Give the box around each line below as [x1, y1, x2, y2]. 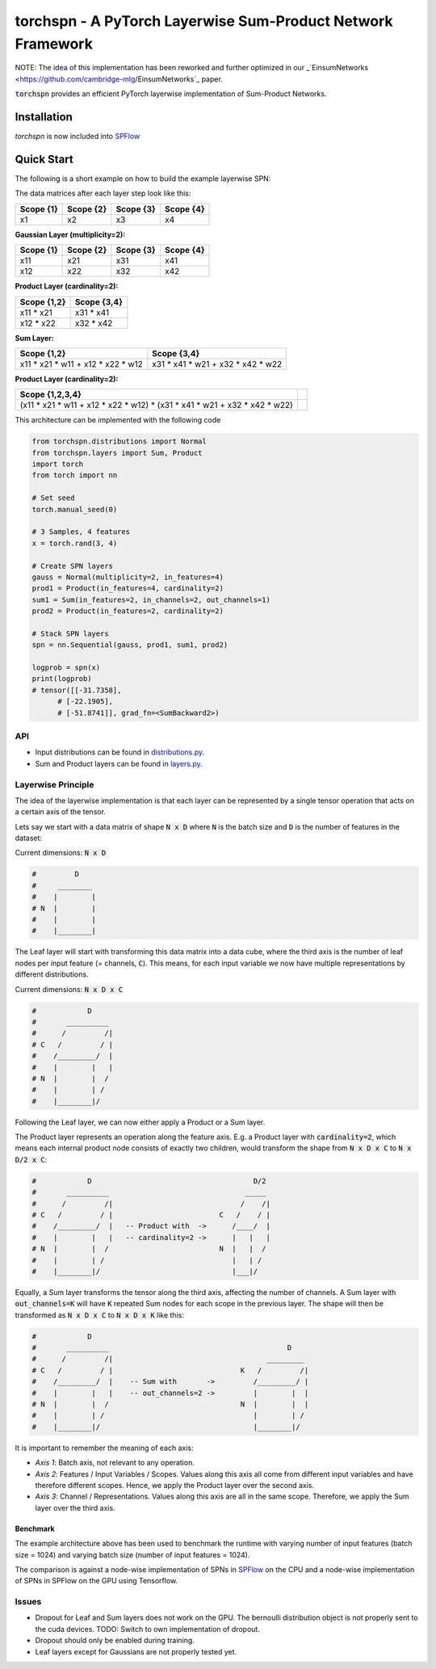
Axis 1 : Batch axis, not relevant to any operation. [35, 1458, 195, 1468]
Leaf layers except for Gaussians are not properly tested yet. [35, 1646, 237, 1656]
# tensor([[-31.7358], [31, 685, 122, 695]
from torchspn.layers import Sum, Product [31, 448, 203, 457]
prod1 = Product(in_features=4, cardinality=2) [31, 584, 224, 593]
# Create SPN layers [31, 561, 113, 570]
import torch [31, 460, 84, 469]
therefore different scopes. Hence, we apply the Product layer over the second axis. [35, 1480, 315, 1490]
